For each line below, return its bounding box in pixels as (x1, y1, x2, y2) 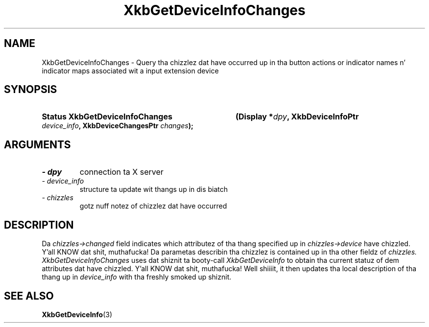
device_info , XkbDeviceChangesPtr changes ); (42, 121, 193, 130)
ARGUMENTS (4, 138, 71, 151)
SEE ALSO (4, 289, 54, 302)
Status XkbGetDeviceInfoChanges (42, 112, 172, 122)
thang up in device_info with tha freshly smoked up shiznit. (42, 273, 232, 281)
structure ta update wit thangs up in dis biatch (79, 185, 228, 194)
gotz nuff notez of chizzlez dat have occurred (79, 202, 227, 210)
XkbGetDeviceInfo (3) (42, 310, 113, 319)
